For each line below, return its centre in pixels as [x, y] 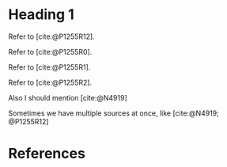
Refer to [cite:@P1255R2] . [50, 82]
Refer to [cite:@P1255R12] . [51, 36]
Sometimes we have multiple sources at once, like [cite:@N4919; [114, 113]
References [47, 154]
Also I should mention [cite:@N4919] [68, 97]
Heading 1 [42, 15]
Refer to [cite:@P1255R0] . [50, 51]
